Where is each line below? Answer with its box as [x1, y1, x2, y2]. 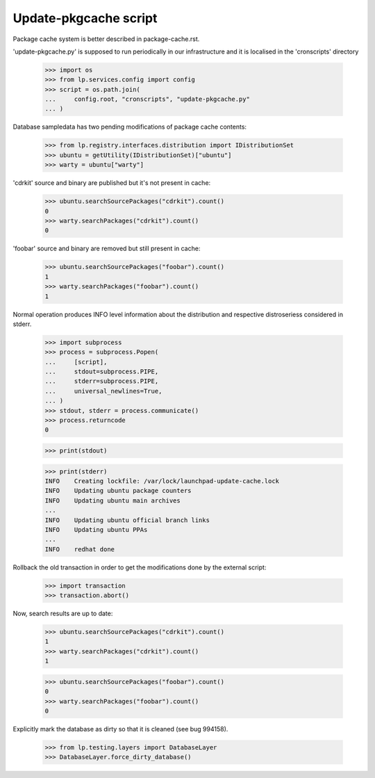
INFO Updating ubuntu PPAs [44, 526, 148, 533]
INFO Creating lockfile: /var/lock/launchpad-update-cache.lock [44, 477, 280, 485]
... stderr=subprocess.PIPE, [44, 378, 159, 385]
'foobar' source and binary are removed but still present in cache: [12, 244, 201, 253]
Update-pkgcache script [12, 10, 158, 26]
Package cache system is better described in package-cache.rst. [12, 35, 200, 43]
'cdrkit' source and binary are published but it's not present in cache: [12, 179, 211, 187]
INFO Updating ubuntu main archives [44, 496, 181, 504]
